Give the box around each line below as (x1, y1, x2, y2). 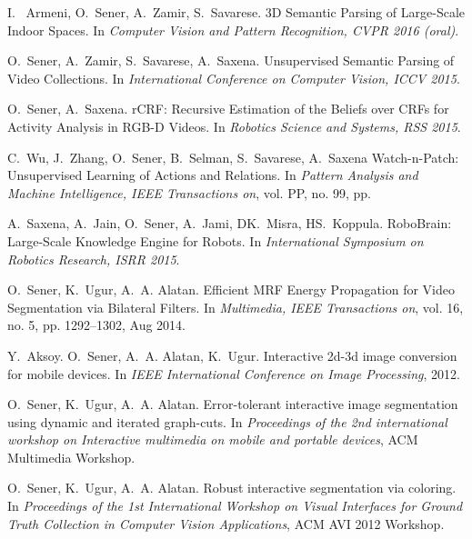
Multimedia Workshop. (7, 447, 136, 466)
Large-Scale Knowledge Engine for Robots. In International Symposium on (7, 231, 424, 250)
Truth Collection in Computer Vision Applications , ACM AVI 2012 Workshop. (7, 514, 445, 533)
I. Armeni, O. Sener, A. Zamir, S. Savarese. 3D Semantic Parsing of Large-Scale (7, 3, 466, 21)
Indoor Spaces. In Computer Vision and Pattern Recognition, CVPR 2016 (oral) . (7, 20, 459, 39)
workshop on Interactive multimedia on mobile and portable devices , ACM (7, 430, 418, 449)
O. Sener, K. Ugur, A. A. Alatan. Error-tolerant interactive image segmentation (7, 394, 458, 414)
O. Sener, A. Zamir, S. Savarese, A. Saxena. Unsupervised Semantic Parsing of (7, 51, 455, 70)
